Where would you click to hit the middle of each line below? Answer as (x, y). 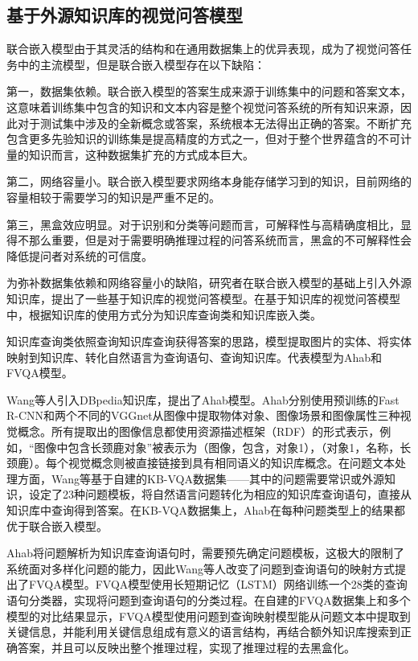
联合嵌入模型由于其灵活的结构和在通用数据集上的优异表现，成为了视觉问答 (203, 49)
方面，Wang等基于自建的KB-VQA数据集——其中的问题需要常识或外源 (201, 478)
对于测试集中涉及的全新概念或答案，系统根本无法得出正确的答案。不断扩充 (214, 123)
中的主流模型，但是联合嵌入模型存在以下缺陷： (141, 64)
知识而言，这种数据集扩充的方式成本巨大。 (141, 154)
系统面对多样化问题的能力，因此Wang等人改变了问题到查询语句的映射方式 (201, 568)
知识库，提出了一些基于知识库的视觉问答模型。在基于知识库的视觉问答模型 (203, 298)
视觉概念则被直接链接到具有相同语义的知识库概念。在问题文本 (231, 463)
